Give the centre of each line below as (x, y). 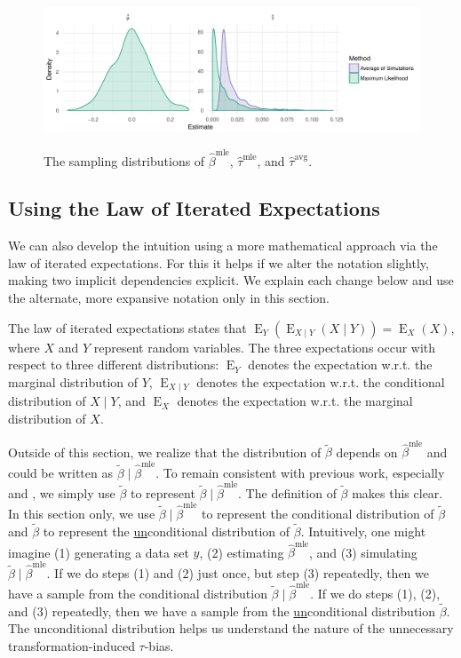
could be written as (60, 472)
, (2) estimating (242, 552)
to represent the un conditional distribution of (167, 531)
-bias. (159, 645)
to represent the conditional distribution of (318, 514)
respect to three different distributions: (114, 365)
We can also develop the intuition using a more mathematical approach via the (223, 246)
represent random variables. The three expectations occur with (265, 347)
